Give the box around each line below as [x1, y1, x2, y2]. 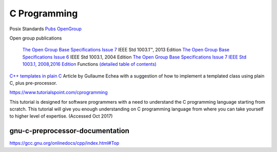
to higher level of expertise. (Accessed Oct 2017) [9, 113, 113, 119]
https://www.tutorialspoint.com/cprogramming [9, 89, 108, 96]
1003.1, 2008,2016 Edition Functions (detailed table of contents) [22, 61, 156, 67]
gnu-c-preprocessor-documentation [9, 126, 130, 136]
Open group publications [9, 35, 62, 41]
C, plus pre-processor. [9, 80, 57, 86]
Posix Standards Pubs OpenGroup [9, 26, 82, 32]
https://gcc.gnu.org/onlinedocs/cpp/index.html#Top [9, 140, 120, 146]
